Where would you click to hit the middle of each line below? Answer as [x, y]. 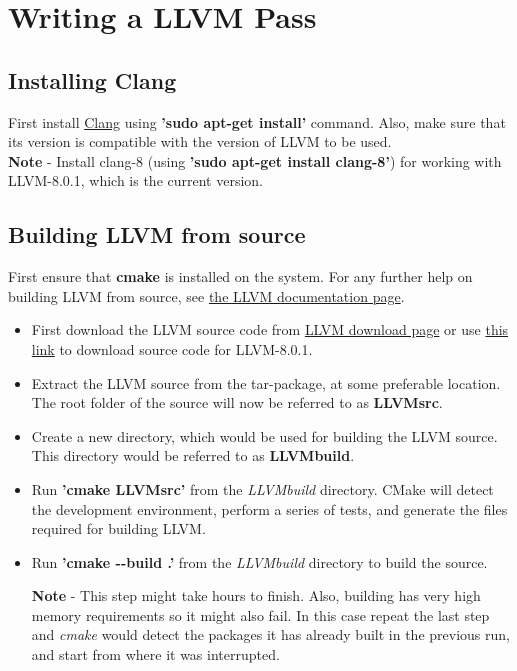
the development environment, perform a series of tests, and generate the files [269, 508]
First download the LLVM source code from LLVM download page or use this [270, 329]
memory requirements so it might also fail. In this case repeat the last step [260, 614]
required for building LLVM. [118, 528]
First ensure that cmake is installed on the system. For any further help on [240, 276]
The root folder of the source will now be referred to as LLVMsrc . [237, 402]
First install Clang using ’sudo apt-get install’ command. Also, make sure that [257, 121]
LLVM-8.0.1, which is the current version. [135, 180]
